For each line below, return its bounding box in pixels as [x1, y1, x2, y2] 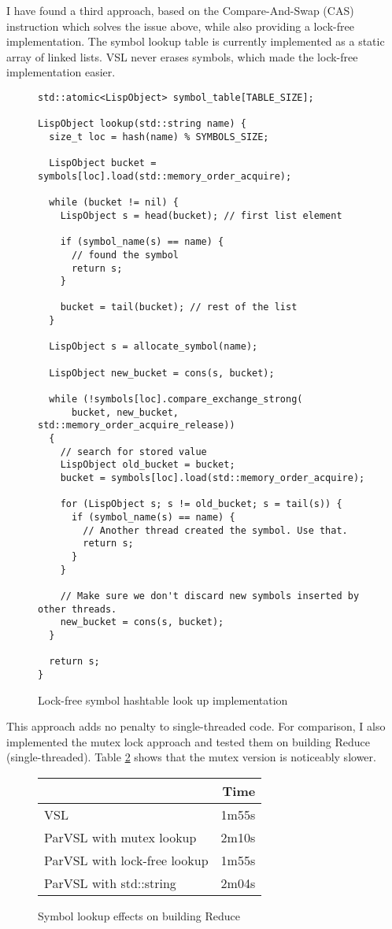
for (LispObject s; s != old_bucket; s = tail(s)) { [60, 498, 342, 510]
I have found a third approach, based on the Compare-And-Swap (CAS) [6, 2, 354, 18]
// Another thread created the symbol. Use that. [83, 524, 348, 536]
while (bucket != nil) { [49, 197, 179, 209]
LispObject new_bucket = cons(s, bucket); [49, 367, 275, 379]
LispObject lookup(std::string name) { [38, 118, 246, 130]
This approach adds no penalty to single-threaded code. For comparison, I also [6, 718, 386, 735]
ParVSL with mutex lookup [44, 827, 197, 846]
